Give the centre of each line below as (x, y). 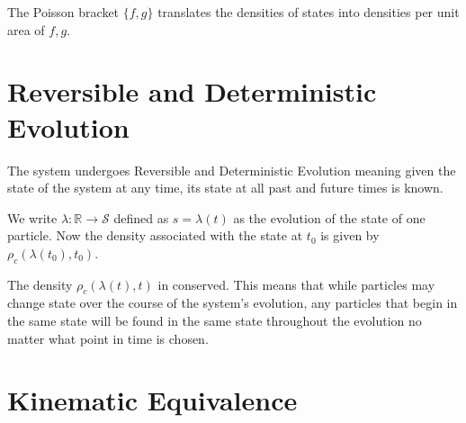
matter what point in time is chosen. (108, 338)
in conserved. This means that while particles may (296, 284)
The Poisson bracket (63, 12)
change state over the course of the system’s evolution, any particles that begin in (233, 303)
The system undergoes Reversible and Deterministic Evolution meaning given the (232, 170)
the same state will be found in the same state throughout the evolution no (215, 321)
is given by (350, 235)
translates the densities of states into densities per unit (309, 12)
